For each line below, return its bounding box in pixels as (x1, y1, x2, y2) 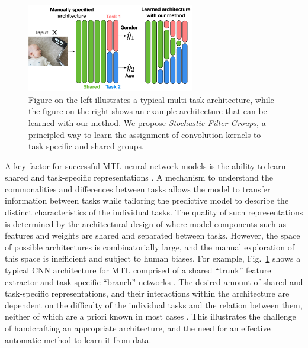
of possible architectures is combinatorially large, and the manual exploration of (5, 240, 294, 253)
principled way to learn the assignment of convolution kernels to (28, 128, 261, 140)
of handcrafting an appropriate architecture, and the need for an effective (5, 322, 271, 334)
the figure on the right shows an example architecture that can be (28, 105, 267, 117)
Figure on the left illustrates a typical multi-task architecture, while (28, 93, 274, 105)
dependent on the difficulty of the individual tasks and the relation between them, (5, 298, 303, 311)
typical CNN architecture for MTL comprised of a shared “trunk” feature (5, 264, 271, 276)
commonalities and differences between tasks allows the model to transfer (5, 182, 271, 195)
